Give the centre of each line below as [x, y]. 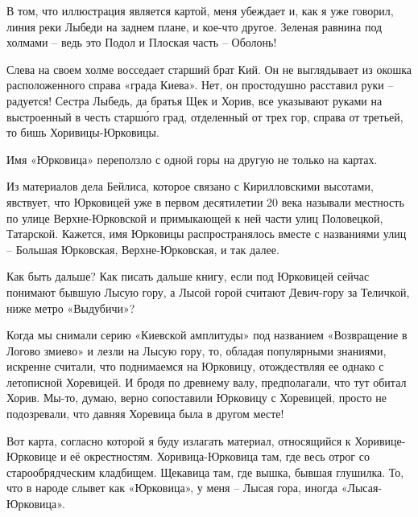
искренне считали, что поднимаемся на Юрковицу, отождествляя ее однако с [195, 366]
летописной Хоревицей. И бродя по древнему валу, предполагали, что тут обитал [207, 382]
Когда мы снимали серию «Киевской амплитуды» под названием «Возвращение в [207, 335]
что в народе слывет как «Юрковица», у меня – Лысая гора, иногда [172, 488]
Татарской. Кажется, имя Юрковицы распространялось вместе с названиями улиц [207, 234]
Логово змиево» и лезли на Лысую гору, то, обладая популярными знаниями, [197, 350]
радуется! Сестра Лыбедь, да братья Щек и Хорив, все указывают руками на [195, 100]
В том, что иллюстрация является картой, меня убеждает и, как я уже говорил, [200, 10]
